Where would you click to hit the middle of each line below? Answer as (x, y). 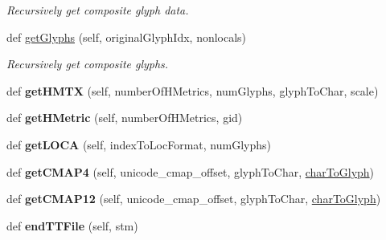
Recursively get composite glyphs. (88, 64)
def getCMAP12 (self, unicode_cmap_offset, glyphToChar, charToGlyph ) (194, 199)
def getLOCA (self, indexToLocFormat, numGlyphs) (139, 144)
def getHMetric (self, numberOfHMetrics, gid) (125, 118)
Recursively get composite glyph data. (98, 10)
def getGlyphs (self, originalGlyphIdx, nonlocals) (127, 37)
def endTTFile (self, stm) (72, 225)
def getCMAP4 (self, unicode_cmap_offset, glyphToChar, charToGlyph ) (191, 171)
